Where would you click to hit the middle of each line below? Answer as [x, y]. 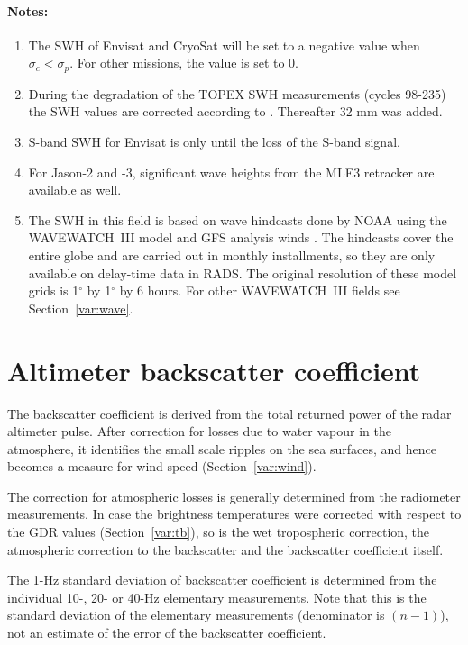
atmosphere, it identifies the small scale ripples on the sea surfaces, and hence [222, 448]
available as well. [75, 190]
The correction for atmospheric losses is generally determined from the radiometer [234, 496]
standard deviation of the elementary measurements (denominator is [196, 615]
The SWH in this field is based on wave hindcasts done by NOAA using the [238, 219]
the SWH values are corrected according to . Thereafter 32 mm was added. [235, 111]
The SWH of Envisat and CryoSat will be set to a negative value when [224, 45]
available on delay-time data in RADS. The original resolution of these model [243, 273]
